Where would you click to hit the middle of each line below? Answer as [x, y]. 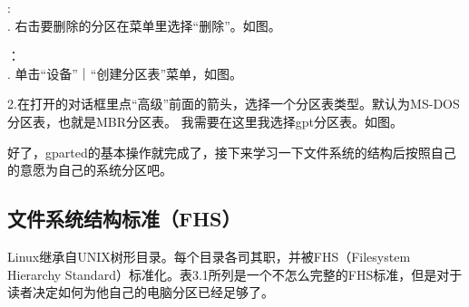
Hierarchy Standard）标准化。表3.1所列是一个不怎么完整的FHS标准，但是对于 [235, 274]
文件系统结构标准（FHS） [124, 219]
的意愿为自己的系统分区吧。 [90, 170]
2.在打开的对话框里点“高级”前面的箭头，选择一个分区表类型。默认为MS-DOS [234, 104]
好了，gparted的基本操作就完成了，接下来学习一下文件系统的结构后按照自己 [232, 152]
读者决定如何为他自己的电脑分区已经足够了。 [141, 292]
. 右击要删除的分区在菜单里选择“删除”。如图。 [144, 25]
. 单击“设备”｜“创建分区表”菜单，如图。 [125, 73]
